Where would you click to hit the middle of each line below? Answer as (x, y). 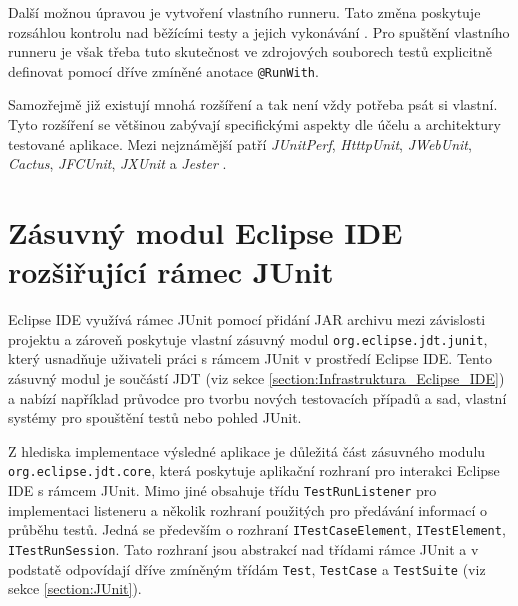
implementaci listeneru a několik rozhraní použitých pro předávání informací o (248, 509)
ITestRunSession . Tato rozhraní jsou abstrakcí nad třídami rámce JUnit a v (243, 548)
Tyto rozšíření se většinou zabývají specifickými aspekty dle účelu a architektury (254, 124)
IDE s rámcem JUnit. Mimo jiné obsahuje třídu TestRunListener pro (222, 490)
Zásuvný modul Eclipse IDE (205, 232)
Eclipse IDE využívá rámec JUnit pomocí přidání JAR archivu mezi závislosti (247, 319)
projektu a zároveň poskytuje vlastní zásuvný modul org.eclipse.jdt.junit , (248, 338)
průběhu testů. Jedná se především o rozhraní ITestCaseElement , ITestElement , (257, 529)
